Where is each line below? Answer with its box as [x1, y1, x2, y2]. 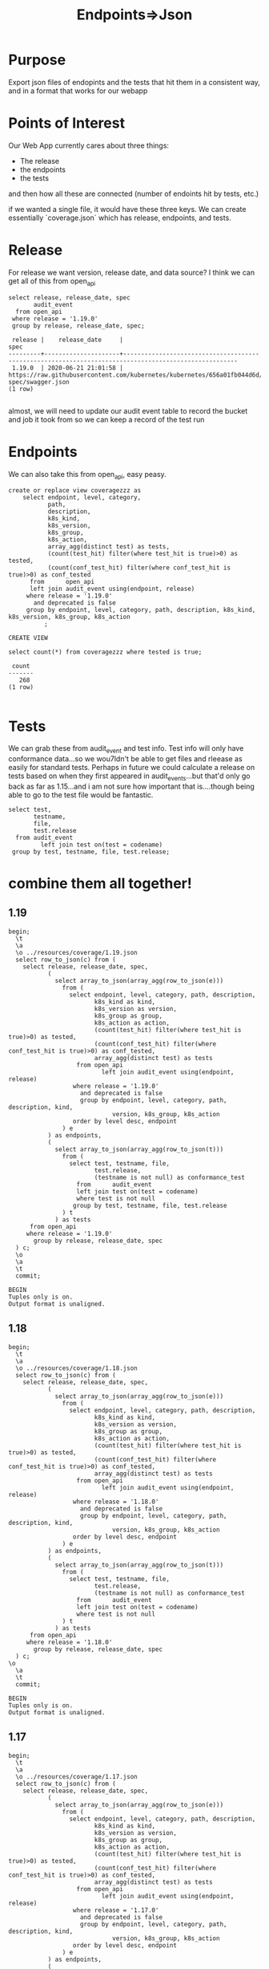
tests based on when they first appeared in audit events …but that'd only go [8, 771, 251, 782]
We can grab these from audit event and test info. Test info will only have [8, 744, 244, 756]
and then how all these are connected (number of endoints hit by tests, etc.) [8, 189, 259, 198]
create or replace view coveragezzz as [8, 487, 142, 495]
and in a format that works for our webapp [8, 86, 148, 96]
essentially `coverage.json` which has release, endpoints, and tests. [8, 213, 232, 222]
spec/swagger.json [8, 377, 70, 386]
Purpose [8, 51, 66, 69]
